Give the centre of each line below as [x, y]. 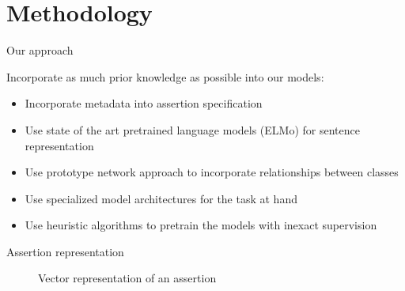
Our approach [40, 50]
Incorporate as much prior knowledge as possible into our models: [165, 76]
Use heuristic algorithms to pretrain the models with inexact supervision [201, 225]
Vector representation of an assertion [127, 278]
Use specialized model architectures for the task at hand [161, 198]
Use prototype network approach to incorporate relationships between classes [212, 172]
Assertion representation [65, 251]
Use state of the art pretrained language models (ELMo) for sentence [192, 129]
